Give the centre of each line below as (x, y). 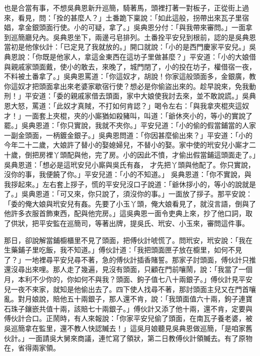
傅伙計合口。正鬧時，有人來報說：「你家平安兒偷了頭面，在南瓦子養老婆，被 (128, 318)
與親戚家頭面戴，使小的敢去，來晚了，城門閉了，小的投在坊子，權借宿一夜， (130, 66)
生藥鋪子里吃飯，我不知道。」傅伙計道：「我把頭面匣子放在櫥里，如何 (116, 250)
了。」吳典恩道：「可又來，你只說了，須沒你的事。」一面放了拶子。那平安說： (128, 194)
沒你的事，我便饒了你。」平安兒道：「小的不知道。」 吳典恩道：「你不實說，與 (128, 174)
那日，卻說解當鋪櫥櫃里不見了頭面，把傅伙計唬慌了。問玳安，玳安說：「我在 (128, 240)
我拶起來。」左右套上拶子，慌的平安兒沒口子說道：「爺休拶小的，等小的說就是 (130, 184)
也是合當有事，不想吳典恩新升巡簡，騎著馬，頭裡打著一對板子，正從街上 (123, 7)
